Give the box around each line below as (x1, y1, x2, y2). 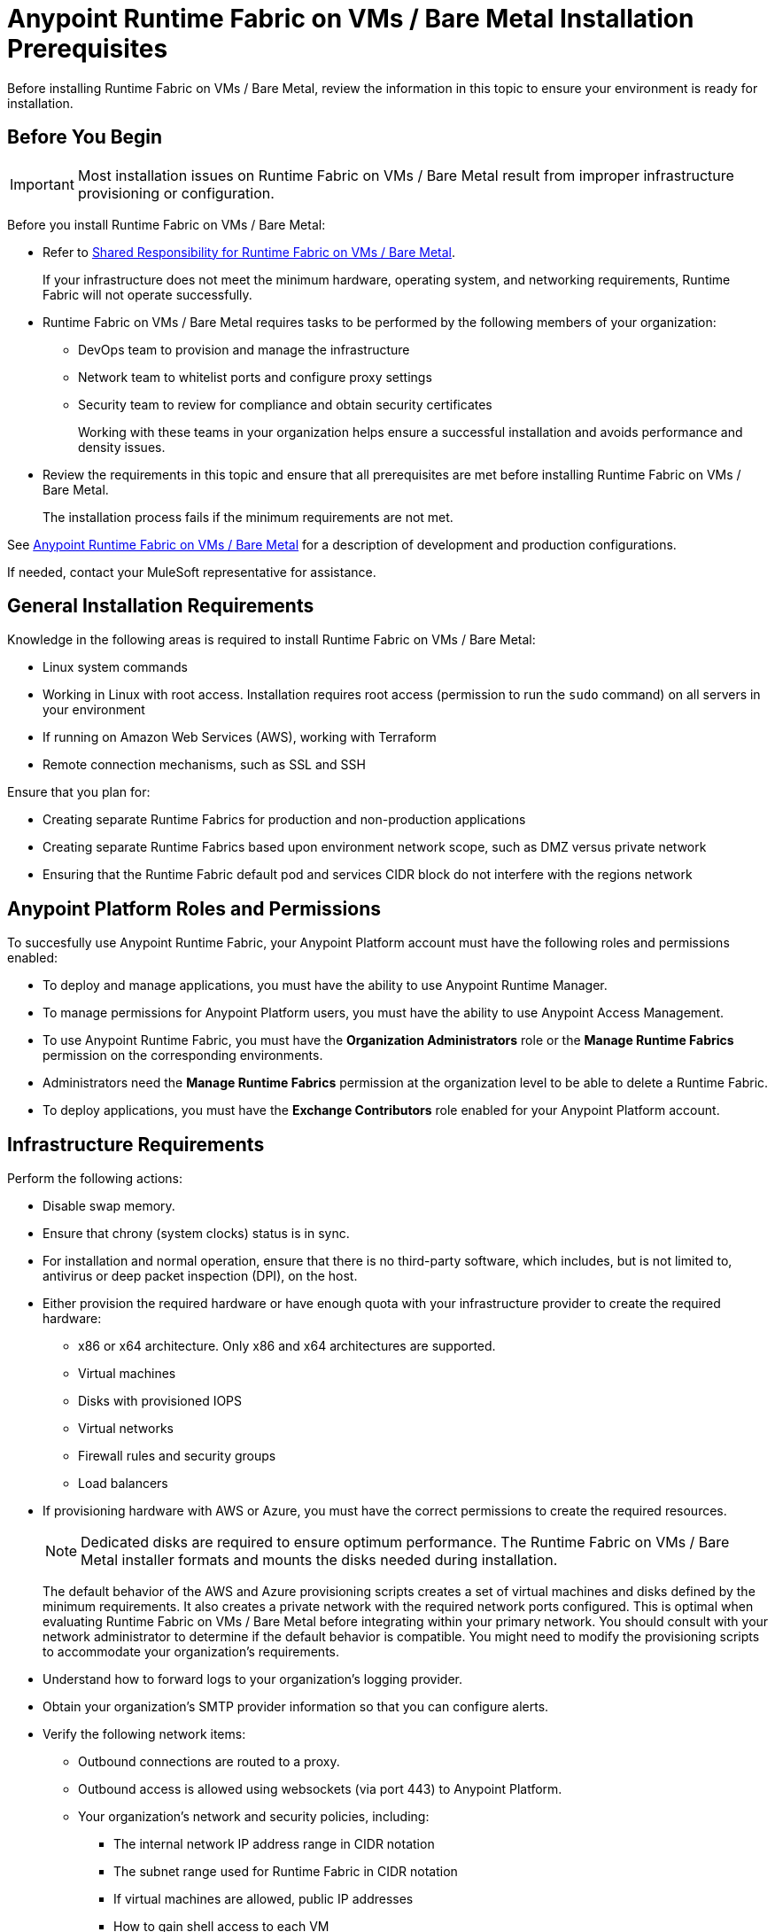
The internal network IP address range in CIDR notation (113, 1836, 435, 1852)
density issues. (78, 439, 166, 455)
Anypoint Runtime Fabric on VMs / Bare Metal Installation (7, 4, 694, 34)
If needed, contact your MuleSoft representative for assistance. (7, 564, 376, 580)
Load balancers (78, 1476, 168, 1492)
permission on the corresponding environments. (43, 1048, 323, 1063)
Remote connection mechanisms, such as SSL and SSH (43, 757, 366, 773)
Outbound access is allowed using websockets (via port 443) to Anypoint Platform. (78, 1781, 562, 1797)
